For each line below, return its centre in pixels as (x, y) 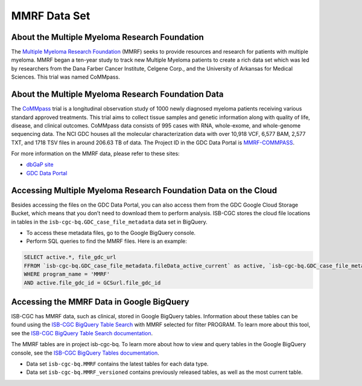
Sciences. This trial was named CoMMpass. (65, 77)
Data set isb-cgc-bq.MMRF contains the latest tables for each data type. (117, 364)
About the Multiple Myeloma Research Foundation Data (117, 95)
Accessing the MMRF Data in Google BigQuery (100, 302)
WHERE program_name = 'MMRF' (67, 274)
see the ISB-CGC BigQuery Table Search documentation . (82, 333)
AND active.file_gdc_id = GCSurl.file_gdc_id (92, 283)
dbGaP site (40, 165)
